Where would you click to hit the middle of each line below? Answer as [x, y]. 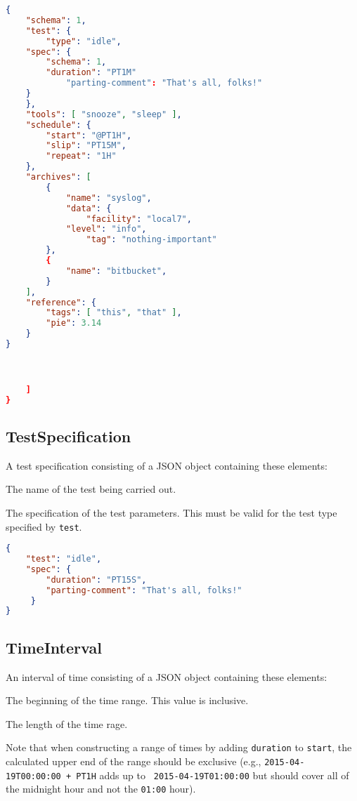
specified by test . [44, 526]
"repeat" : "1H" [81, 156]
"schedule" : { [58, 125]
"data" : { [89, 208]
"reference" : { [61, 302]
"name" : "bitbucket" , [116, 271]
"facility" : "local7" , [139, 219]
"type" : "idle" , [84, 41]
